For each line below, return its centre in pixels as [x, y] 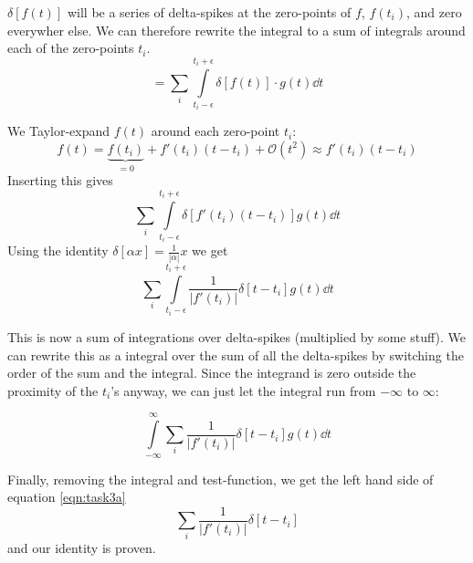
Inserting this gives [60, 180]
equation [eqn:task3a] [67, 497]
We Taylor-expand [59, 131]
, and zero [434, 12]
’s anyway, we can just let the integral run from [243, 390]
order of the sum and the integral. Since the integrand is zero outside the [212, 373]
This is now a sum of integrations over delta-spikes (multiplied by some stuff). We [236, 336]
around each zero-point [215, 131]
